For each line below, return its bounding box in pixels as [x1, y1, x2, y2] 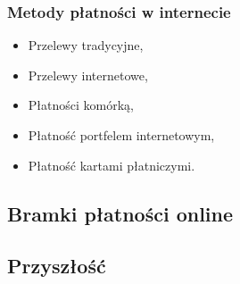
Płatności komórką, [28, 96, 134, 114]
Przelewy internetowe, [28, 65, 148, 84]
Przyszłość [7, 252, 106, 280]
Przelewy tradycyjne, [28, 36, 144, 54]
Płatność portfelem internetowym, [28, 126, 215, 144]
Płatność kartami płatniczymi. [28, 155, 195, 174]
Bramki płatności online [7, 199, 234, 227]
